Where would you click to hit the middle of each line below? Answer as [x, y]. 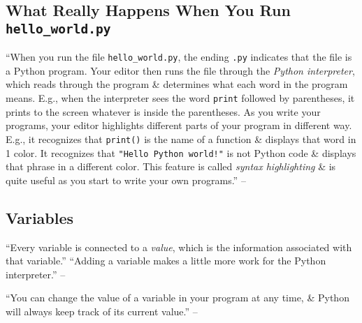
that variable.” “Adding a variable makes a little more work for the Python [166, 261]
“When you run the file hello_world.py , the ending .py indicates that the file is [179, 57]
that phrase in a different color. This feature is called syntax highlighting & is [171, 166]
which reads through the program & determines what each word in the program [177, 84]
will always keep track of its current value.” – [102, 311]
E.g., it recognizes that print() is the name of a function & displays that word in [181, 138]
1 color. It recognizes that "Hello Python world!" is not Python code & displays [181, 152]
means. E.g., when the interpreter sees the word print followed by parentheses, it [180, 98]
